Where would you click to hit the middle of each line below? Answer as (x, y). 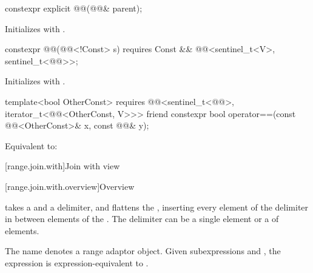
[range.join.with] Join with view (62, 166)
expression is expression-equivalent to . (77, 262)
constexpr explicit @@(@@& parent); (74, 8)
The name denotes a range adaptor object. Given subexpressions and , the (143, 251)
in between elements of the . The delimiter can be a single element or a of (142, 219)
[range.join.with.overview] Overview (70, 186)
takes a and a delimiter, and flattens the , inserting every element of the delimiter (157, 207)
